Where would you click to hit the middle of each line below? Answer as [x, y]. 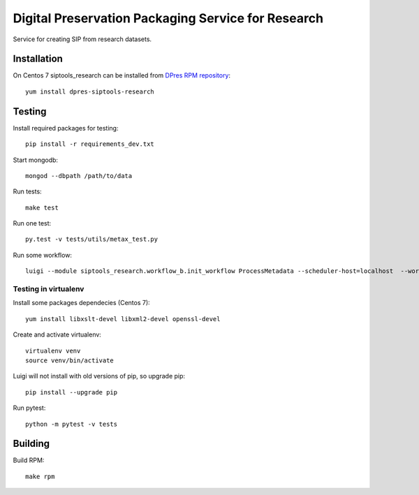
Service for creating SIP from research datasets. [82, 39]
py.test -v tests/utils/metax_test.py [92, 239]
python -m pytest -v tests [72, 424]
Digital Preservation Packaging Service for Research [168, 18]
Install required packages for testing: [66, 128]
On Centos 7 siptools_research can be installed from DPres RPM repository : [122, 75]
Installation [38, 59]
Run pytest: [29, 408]
